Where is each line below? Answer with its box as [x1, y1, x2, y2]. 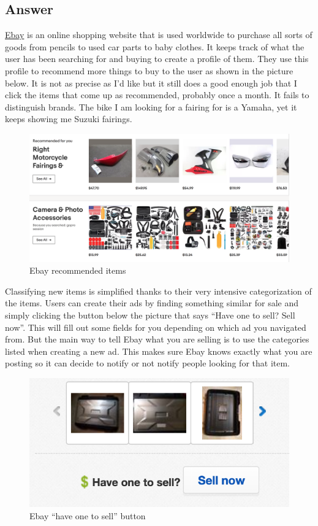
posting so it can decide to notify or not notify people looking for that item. [5, 357, 290, 369]
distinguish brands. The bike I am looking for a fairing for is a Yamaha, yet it [5, 100, 297, 113]
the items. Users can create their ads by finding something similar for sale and [5, 296, 299, 309]
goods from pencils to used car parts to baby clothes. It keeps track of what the [5, 40, 305, 53]
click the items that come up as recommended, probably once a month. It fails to [5, 88, 309, 101]
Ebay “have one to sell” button [29, 509, 146, 522]
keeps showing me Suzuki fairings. [5, 112, 132, 125]
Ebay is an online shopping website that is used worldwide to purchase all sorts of [5, 28, 312, 41]
